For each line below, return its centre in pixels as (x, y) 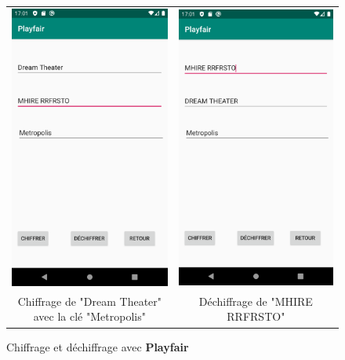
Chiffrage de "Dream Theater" (90, 301)
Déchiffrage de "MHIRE (256, 301)
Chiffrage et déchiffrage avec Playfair (98, 346)
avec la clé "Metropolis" (89, 316)
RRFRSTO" (256, 316)
